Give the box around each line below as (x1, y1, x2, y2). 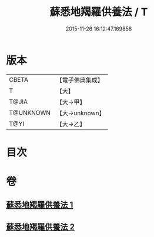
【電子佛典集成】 (56, 76, 104, 84)
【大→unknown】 (56, 109, 105, 117)
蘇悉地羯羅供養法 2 (6, 222, 75, 232)
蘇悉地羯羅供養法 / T (49, 5, 148, 19)
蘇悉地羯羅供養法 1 (6, 200, 73, 210)
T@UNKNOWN (9, 108, 51, 116)
